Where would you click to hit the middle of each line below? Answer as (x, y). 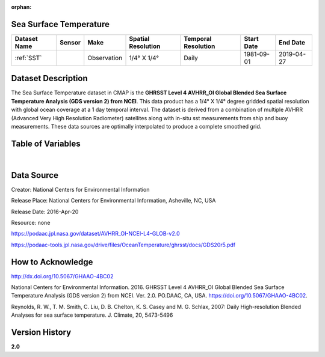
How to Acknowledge (52, 262)
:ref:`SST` (28, 58)
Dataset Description (49, 78)
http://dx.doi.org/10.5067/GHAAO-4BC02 (62, 276)
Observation (105, 58)
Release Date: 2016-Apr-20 (45, 212)
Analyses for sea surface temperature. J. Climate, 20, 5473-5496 (92, 315)
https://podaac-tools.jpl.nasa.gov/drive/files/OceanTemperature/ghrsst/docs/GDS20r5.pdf (123, 245)
